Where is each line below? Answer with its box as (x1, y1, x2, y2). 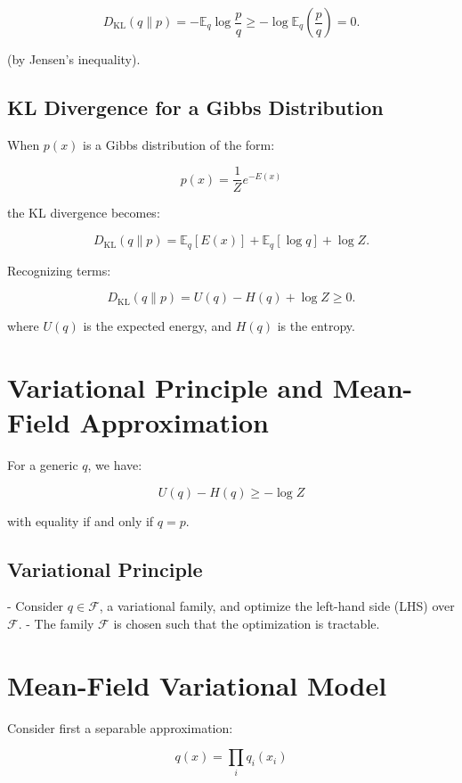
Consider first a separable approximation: (7, 718, 233, 737)
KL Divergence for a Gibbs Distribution (7, 93, 384, 120)
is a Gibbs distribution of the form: (83, 135, 275, 153)
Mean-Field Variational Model (7, 666, 387, 703)
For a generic (7, 456, 78, 474)
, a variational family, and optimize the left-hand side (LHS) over (99, 597, 455, 615)
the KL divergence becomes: (7, 203, 160, 222)
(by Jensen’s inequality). (7, 50, 141, 68)
